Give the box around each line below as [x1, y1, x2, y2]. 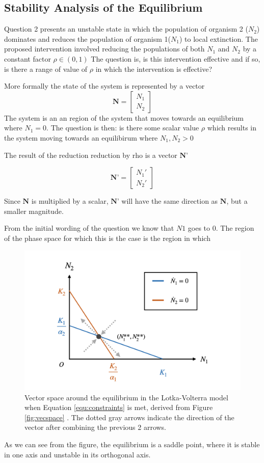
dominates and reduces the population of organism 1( [4, 33, 171, 44]
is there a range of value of [4, 63, 88, 74]
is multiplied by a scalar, [31, 196, 109, 206]
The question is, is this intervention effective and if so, [91, 53, 260, 64]
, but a [226, 196, 248, 206]
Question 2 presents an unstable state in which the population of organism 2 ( [4, 23, 248, 34]
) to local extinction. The [179, 33, 258, 44]
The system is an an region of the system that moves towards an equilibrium [4, 112, 244, 123]
